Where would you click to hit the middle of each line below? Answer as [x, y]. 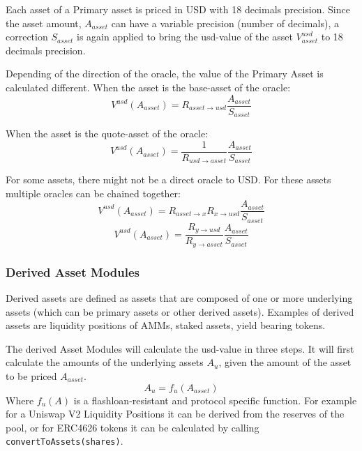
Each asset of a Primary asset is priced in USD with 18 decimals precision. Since [178, 9]
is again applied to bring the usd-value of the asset [184, 37]
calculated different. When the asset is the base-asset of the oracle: [148, 87]
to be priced [31, 376]
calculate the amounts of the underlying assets [105, 362]
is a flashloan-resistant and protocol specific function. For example [215, 400]
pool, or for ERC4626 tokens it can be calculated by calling [133, 427]
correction [27, 37]
